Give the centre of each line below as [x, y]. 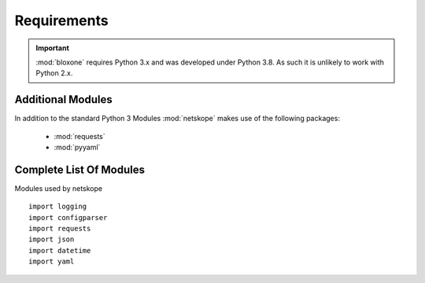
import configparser [68, 217]
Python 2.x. [54, 73]
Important [53, 48]
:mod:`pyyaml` [77, 147]
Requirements [62, 20]
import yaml [52, 262]
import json [52, 239]
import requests [60, 229]
